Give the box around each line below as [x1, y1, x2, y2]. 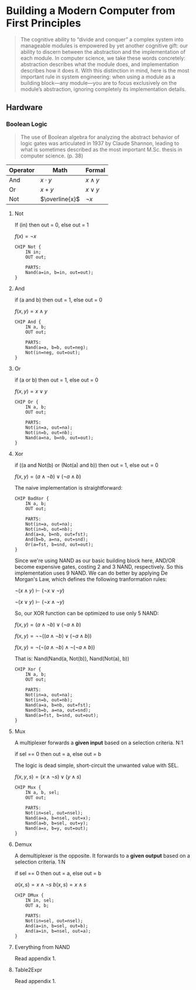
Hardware [6, 102, 43, 112]
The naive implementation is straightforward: [14, 484, 123, 491]
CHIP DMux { [14, 892, 44, 898]
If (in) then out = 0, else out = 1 [14, 221, 89, 228]
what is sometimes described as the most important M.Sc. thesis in [20, 146, 183, 153]
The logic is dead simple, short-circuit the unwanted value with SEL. [14, 762, 179, 769]
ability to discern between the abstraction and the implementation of [20, 48, 186, 55]
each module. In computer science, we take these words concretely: [20, 54, 185, 61]
